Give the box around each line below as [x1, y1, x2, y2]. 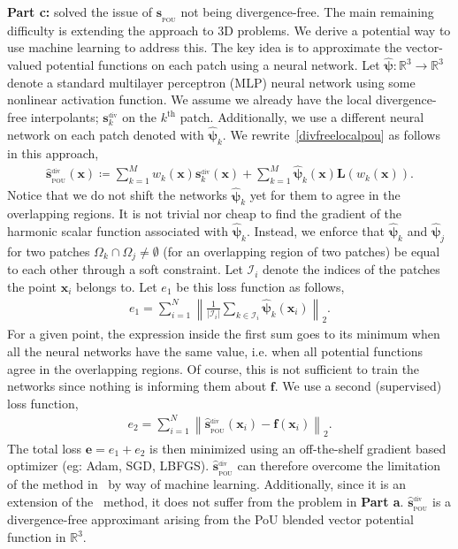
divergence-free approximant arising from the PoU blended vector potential [7, 510, 414, 529]
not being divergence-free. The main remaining [180, 3, 434, 20]
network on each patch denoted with [7, 125, 204, 143]
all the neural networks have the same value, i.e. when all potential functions [7, 341, 424, 360]
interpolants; [30, 108, 99, 126]
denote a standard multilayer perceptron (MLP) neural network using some [7, 72, 416, 91]
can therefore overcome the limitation [237, 456, 441, 475]
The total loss [7, 438, 82, 457]
